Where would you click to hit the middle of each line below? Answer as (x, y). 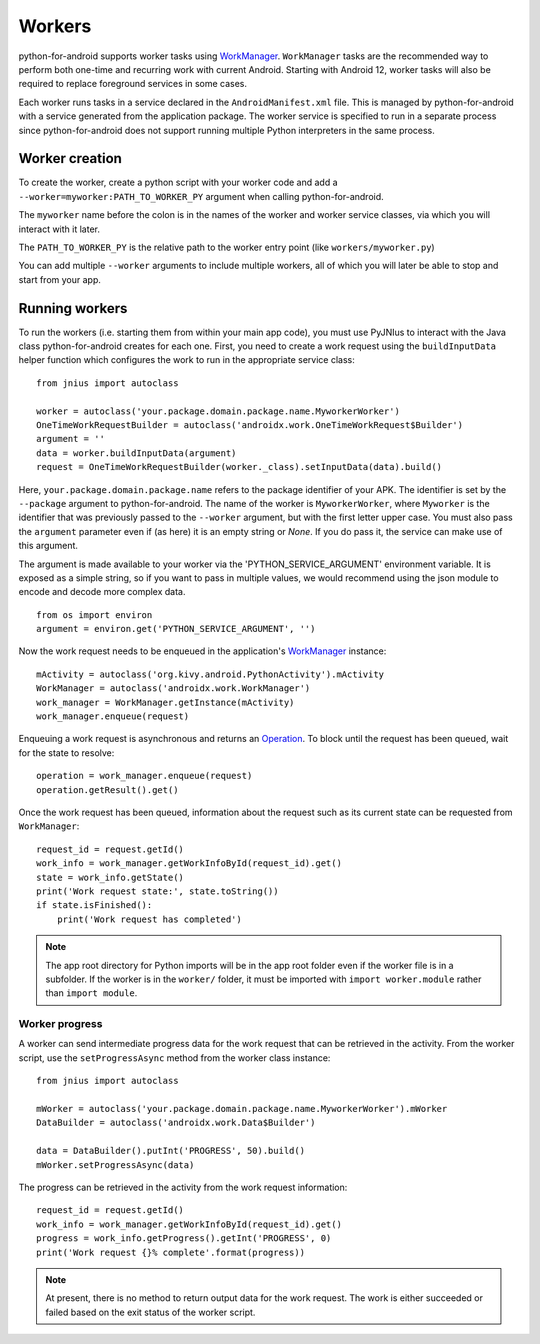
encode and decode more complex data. (102, 592)
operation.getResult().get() (107, 789)
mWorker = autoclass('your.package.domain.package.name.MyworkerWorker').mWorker (242, 1108)
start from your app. (60, 279)
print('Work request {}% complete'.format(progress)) (170, 1252)
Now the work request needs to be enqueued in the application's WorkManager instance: (202, 651)
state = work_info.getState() (110, 877)
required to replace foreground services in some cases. (132, 84)
